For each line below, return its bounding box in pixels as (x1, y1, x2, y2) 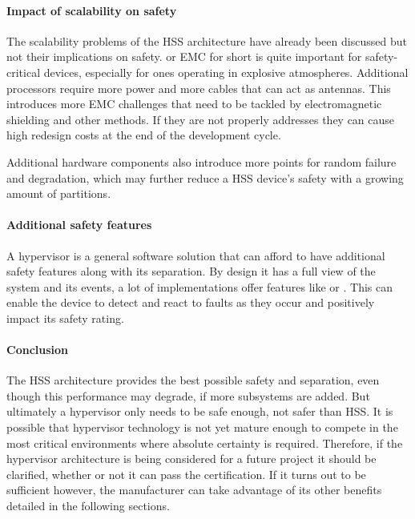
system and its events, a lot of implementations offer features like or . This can (6, 278, 393, 295)
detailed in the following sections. (6, 497, 170, 514)
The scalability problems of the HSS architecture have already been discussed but (6, 32, 407, 49)
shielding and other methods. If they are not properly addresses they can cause (6, 111, 395, 127)
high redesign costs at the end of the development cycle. (6, 127, 281, 143)
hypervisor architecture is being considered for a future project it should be (6, 450, 377, 467)
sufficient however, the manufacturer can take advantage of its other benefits (6, 481, 382, 498)
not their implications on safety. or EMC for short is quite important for (6, 48, 362, 65)
